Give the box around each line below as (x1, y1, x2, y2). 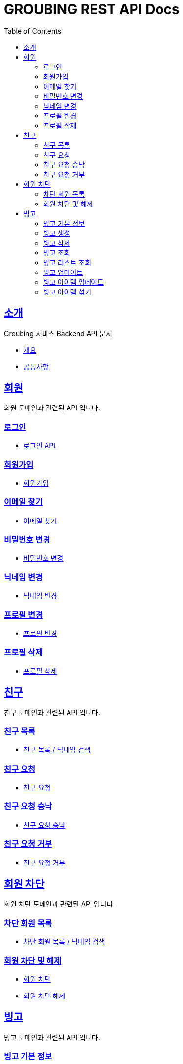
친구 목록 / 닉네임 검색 (23, 746, 91, 754)
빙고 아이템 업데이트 (43, 277, 104, 286)
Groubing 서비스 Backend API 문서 (4, 329, 112, 338)
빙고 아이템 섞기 (43, 287, 91, 296)
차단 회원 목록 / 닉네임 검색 (23, 937, 105, 946)
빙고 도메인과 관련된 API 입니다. (4, 1033, 100, 1041)
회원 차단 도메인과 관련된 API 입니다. (4, 900, 115, 908)
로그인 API (23, 441, 55, 450)
